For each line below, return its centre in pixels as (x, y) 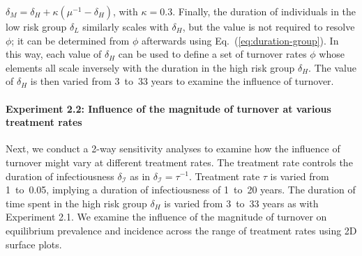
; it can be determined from (70, 40)
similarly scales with (126, 26)
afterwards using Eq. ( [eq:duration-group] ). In (240, 40)
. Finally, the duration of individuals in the (264, 11)
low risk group (36, 26)
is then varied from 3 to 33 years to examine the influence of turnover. (182, 81)
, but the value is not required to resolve (269, 26)
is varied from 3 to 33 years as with (241, 203)
